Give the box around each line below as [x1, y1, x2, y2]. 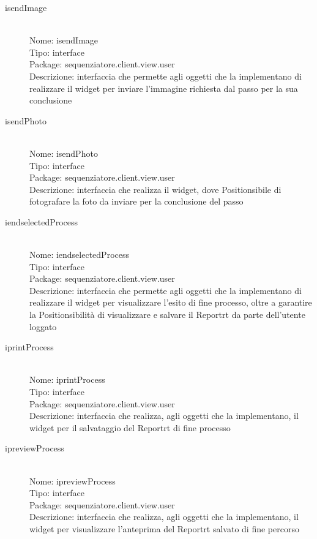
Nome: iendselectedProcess [29, 248, 129, 261]
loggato [29, 320, 57, 333]
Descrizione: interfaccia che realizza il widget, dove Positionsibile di [29, 183, 282, 195]
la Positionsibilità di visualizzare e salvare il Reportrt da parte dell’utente [29, 308, 305, 321]
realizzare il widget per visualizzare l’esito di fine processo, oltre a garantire [29, 296, 312, 309]
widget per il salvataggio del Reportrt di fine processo [29, 421, 231, 434]
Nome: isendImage [29, 34, 99, 47]
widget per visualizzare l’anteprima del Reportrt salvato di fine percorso [29, 522, 299, 535]
